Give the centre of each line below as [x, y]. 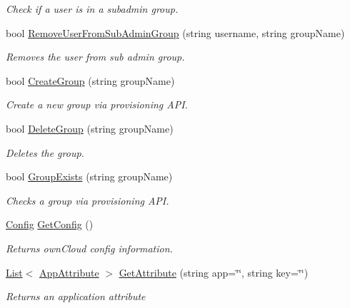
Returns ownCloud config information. [89, 248]
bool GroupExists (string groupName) [89, 176]
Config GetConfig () [50, 224]
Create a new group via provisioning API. [97, 104]
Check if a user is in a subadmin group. [92, 9]
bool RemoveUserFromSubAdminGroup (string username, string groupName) [175, 32]
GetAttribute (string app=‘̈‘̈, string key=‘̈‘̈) [214, 272]
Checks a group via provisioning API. [87, 200]
